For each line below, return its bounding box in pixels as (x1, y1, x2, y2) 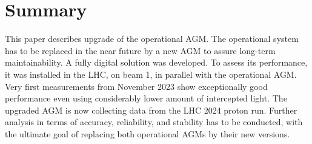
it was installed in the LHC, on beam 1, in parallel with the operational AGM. (5, 67, 297, 80)
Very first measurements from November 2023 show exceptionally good (5, 80, 268, 92)
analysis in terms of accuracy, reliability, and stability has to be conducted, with (5, 115, 303, 128)
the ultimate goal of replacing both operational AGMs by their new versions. (5, 127, 290, 140)
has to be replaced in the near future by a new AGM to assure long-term (5, 44, 276, 57)
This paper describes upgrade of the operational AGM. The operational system (5, 32, 299, 45)
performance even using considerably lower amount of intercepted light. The (5, 92, 287, 105)
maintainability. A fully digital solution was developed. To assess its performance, (5, 56, 308, 69)
